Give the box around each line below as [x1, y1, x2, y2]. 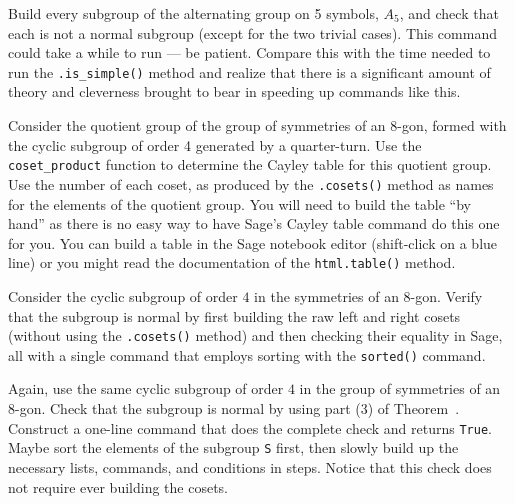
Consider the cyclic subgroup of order [8, 285, 238, 306]
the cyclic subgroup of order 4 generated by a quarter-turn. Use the [8, 134, 422, 155]
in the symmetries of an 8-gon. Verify [254, 285, 483, 306]
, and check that [399, 3, 499, 23]
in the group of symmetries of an [299, 378, 501, 399]
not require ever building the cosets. [8, 476, 228, 497]
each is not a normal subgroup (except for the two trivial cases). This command [8, 22, 497, 43]
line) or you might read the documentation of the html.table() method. [8, 252, 456, 273]
